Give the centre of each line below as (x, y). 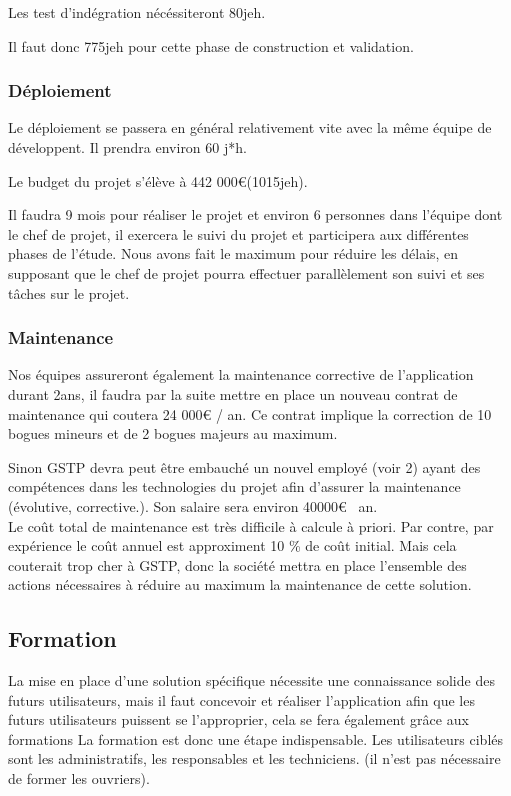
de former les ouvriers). (79, 778)
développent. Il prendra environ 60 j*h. (127, 147)
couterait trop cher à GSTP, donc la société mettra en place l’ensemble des (237, 564)
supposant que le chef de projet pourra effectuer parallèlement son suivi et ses (246, 272)
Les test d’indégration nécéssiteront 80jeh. (137, 12)
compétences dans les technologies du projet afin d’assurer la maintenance (234, 486)
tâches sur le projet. (69, 292)
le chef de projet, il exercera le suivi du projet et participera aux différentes (238, 233)
